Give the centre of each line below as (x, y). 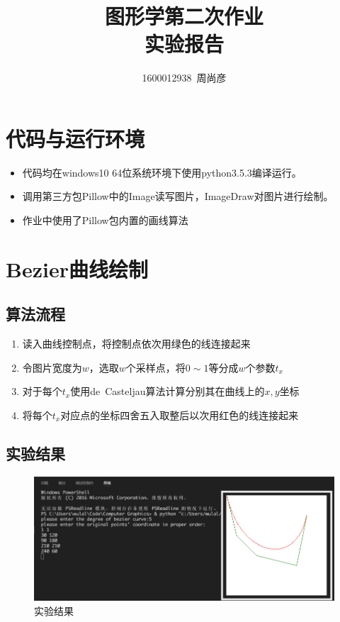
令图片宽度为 (52, 367)
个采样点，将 (155, 367)
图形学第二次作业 (184, 16)
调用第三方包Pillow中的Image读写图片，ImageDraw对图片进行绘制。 (178, 196)
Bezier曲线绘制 (77, 268)
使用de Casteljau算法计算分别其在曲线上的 (168, 391)
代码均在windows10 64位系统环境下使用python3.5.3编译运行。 (162, 172)
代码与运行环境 (75, 138)
